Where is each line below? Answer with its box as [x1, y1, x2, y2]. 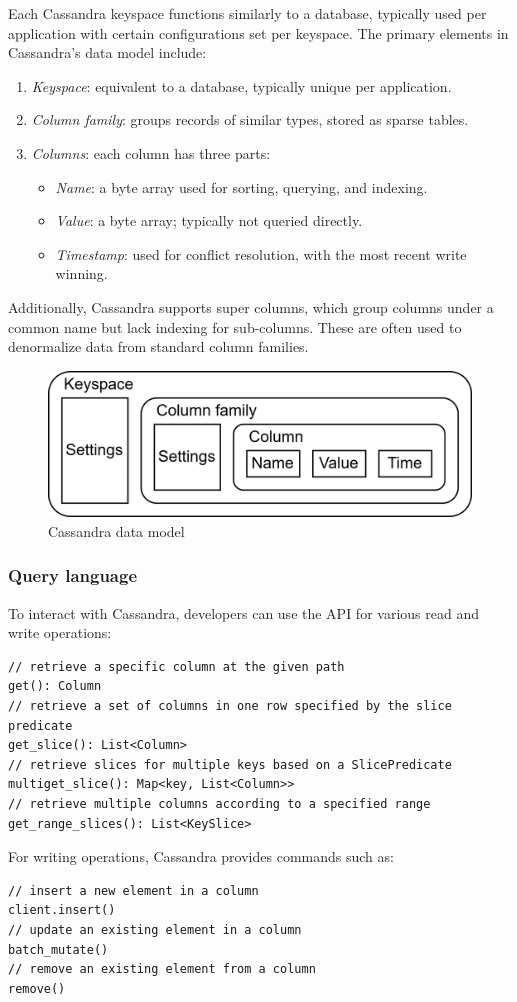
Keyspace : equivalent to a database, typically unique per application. [31, 75, 452, 96]
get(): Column [8, 679, 102, 694]
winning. [55, 263, 108, 284]
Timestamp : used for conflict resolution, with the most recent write [55, 243, 467, 264]
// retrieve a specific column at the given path [8, 659, 345, 674]
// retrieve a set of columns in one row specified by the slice [8, 699, 452, 714]
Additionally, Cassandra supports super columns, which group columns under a [8, 296, 494, 317]
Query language [8, 563, 138, 588]
